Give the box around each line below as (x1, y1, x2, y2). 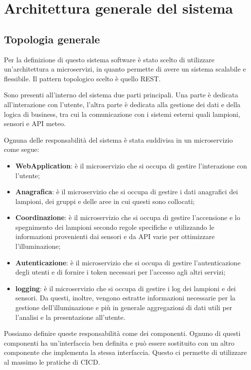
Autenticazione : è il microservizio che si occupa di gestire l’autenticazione (15, 257, 241, 267)
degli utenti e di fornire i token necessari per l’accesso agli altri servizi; (15, 267, 226, 277)
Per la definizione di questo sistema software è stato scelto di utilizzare (4, 54, 215, 64)
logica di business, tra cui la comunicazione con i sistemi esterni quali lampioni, (4, 109, 240, 119)
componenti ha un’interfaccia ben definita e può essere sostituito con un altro (4, 337, 234, 348)
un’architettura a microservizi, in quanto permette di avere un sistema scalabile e (4, 64, 246, 74)
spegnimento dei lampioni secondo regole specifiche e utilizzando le (15, 222, 215, 232)
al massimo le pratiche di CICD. (4, 357, 100, 367)
